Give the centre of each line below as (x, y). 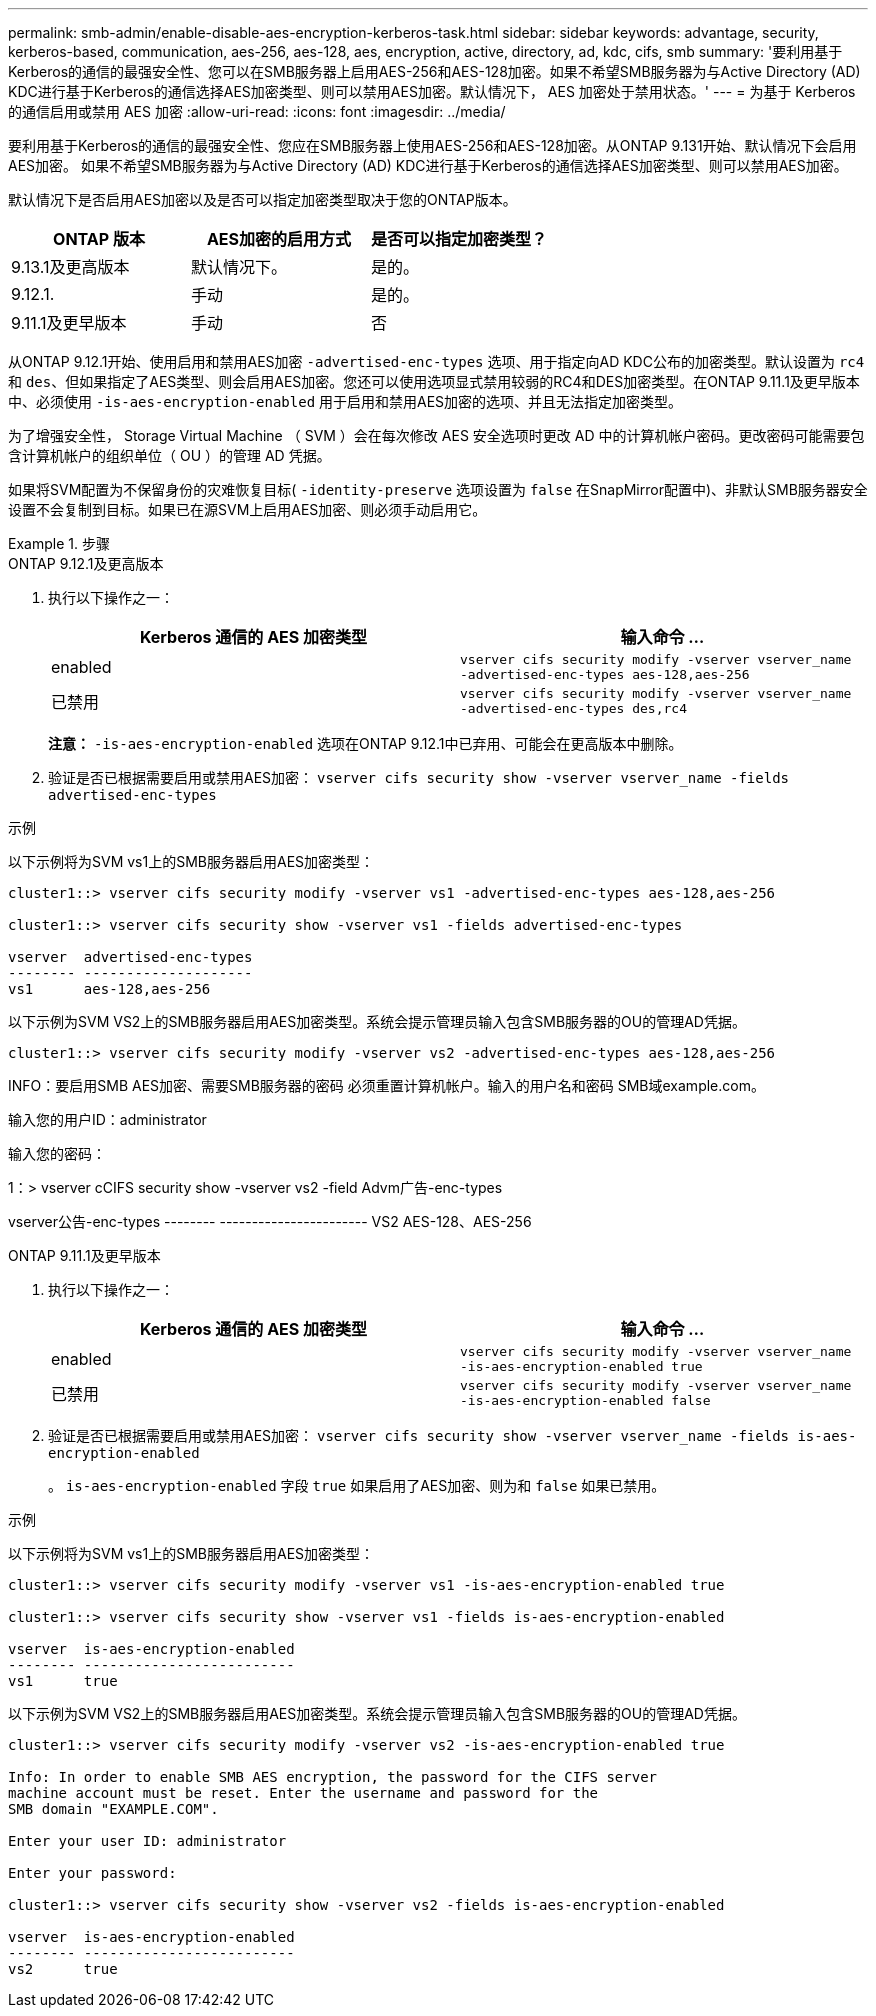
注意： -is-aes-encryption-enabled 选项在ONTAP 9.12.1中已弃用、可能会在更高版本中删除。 (365, 743)
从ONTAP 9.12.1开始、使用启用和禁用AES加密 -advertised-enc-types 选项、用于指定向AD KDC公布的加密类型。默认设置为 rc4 (436, 361)
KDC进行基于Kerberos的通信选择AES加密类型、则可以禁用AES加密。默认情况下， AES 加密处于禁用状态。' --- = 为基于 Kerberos (432, 91)
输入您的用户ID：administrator (107, 1119)
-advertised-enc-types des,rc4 (573, 708)
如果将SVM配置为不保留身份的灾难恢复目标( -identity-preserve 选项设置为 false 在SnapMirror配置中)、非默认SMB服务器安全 (438, 489)
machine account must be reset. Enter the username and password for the (303, 1793)
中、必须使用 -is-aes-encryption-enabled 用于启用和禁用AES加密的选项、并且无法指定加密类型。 (345, 401)
